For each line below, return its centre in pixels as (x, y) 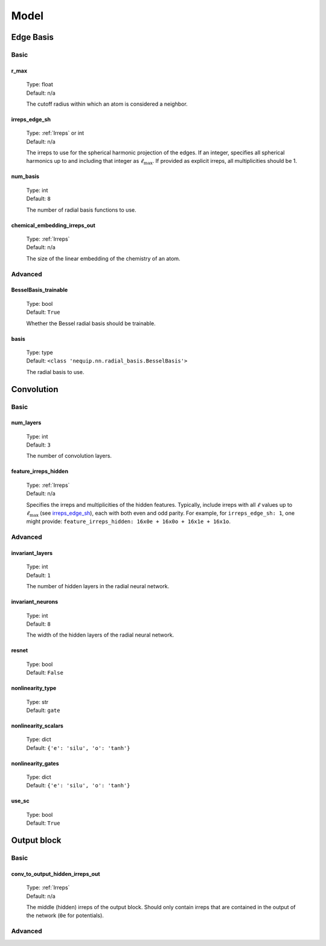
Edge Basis (33, 37)
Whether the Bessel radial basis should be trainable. (91, 323)
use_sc (20, 801)
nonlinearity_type (34, 688)
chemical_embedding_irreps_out (53, 225)
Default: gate (43, 710)
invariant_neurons (35, 602)
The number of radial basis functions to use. (81, 210)
